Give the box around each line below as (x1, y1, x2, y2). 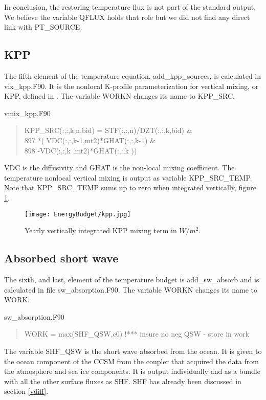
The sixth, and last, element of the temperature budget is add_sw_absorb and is (4, 274, 259, 284)
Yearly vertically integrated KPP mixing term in (25, 225, 177, 236)
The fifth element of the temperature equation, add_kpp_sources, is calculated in (4, 70, 261, 81)
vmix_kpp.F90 (4, 107, 51, 118)
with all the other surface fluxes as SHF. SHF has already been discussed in (4, 375, 241, 386)
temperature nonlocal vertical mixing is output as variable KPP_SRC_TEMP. (4, 172, 252, 183)
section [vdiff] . (4, 386, 49, 396)
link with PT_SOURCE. (4, 21, 82, 32)
